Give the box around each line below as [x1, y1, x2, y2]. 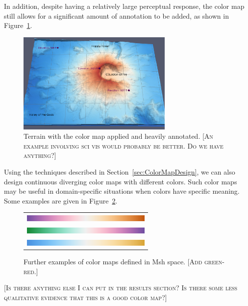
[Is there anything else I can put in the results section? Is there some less [4, 282, 238, 293]
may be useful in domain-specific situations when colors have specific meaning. [4, 186, 240, 196]
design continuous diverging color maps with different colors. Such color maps [4, 176, 237, 186]
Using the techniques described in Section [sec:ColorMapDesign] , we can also [4, 167, 235, 177]
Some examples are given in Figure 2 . [4, 195, 118, 205]
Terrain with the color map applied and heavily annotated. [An [24, 131, 213, 141]
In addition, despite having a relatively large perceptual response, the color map [4, 1, 245, 11]
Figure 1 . [4, 20, 32, 30]
